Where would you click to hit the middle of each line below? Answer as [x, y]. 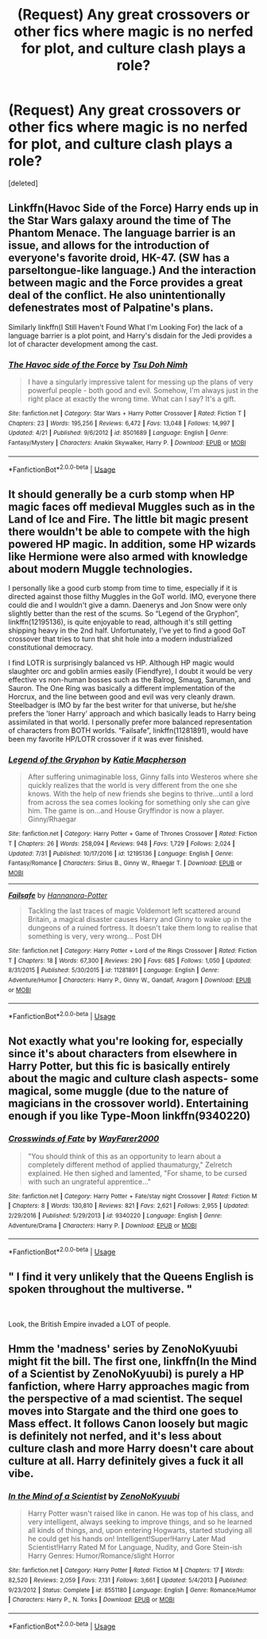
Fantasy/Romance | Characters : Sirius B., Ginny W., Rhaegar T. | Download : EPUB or [125, 863]
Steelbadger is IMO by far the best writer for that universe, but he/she [122, 705]
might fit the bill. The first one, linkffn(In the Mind [132, 1361]
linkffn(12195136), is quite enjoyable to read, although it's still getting [120, 622]
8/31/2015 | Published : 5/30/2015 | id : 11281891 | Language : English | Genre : [114, 970]
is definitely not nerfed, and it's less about [115, 1436]
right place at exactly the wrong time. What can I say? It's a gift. [132, 399]
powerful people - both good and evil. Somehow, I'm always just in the [143, 390]
